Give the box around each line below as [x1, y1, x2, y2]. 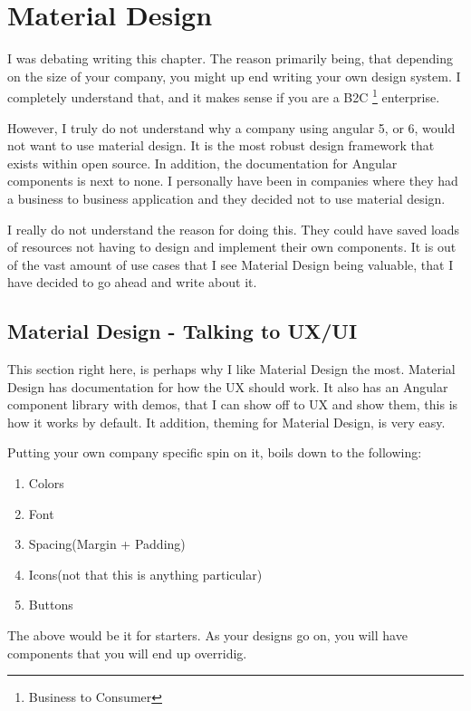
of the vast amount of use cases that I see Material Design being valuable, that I [7, 255, 454, 274]
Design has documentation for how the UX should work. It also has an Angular [7, 377, 448, 396]
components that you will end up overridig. [7, 643, 247, 662]
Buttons [28, 595, 73, 614]
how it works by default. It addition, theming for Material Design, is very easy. [7, 412, 446, 431]
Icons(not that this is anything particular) [28, 564, 263, 583]
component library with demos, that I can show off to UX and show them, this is [7, 395, 458, 414]
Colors [28, 474, 64, 493]
